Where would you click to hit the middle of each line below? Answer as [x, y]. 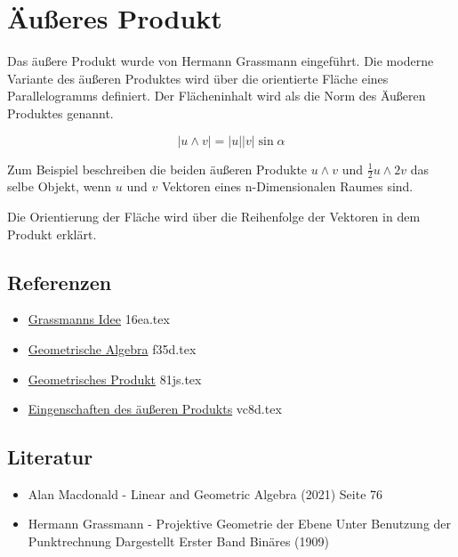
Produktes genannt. [60, 113]
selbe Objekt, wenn [60, 186]
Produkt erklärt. [52, 234]
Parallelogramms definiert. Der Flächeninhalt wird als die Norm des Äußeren [217, 96]
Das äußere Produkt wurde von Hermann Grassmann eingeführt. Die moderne [221, 61]
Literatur [50, 457]
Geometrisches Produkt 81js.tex [115, 379]
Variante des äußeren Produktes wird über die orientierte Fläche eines [198, 78]
